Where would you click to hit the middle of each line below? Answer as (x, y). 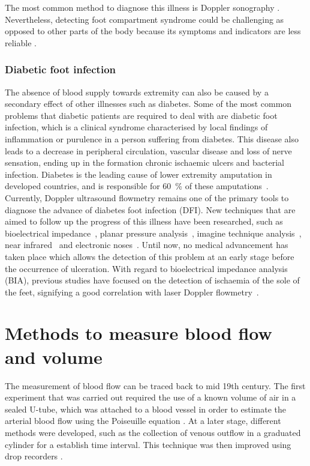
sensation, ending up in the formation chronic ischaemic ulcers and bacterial (145, 162)
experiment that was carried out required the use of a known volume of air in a (151, 397)
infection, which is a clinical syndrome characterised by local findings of (136, 127)
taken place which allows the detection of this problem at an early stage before (150, 256)
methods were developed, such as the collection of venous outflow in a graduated (153, 432)
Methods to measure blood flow (139, 333)
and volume (54, 356)
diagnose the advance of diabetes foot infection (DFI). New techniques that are (150, 209)
